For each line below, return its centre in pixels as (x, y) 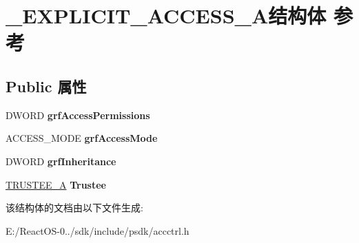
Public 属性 (46, 86)
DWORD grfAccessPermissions (78, 115)
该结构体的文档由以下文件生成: (74, 208)
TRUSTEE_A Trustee (56, 184)
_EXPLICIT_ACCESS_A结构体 (166, 15)
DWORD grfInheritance (61, 161)
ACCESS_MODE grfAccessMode (82, 138)
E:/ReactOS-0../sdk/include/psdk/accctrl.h (98, 230)
